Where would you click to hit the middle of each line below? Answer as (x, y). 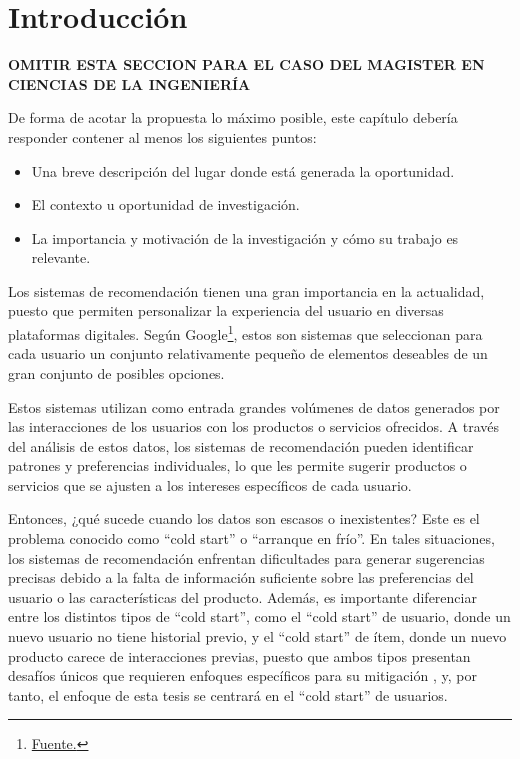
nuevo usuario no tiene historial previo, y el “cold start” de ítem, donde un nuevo (257, 636)
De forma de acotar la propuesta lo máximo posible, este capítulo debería (233, 117)
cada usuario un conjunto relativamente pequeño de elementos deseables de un (248, 353)
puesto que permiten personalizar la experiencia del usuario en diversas (226, 310)
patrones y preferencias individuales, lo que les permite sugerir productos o (237, 465)
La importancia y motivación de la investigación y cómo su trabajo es (245, 237)
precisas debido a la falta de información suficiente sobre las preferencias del (241, 577)
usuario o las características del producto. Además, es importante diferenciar (242, 596)
